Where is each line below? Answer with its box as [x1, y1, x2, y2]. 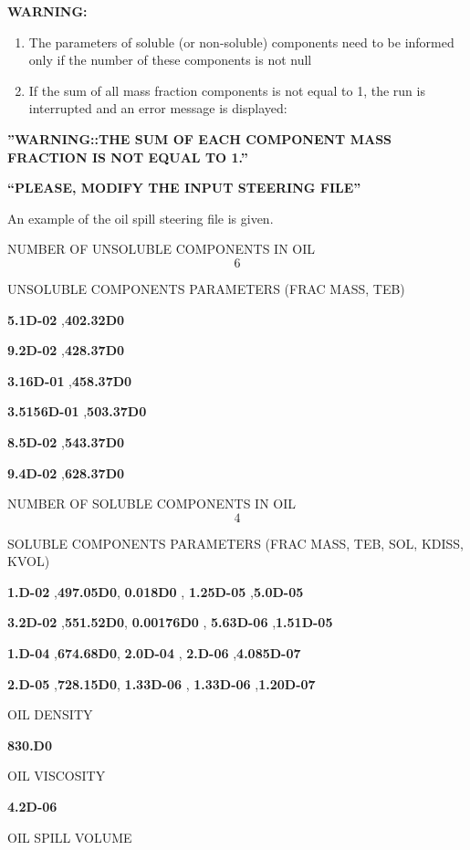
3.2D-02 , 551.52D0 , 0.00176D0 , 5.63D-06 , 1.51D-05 [7, 613, 333, 632]
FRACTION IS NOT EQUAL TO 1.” [7, 147, 248, 166]
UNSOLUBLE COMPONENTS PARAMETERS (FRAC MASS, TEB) [7, 278, 405, 298]
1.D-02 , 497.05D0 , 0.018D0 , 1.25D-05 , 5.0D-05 [7, 582, 304, 601]
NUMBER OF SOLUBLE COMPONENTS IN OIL [7, 494, 296, 513]
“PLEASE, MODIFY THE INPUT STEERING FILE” [7, 178, 361, 197]
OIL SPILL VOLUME [7, 827, 132, 846]
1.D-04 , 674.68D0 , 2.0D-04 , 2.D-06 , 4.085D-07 [7, 644, 301, 663]
